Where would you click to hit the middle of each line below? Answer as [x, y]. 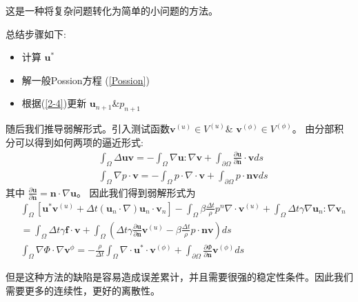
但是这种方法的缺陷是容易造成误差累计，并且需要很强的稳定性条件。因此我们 [179, 277]
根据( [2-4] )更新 [54, 103]
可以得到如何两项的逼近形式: [79, 142]
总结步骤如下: [36, 33]
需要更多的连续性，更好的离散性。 [83, 290]
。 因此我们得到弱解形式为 [136, 192]
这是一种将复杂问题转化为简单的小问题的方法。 [112, 10]
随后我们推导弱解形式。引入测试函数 [88, 129]
